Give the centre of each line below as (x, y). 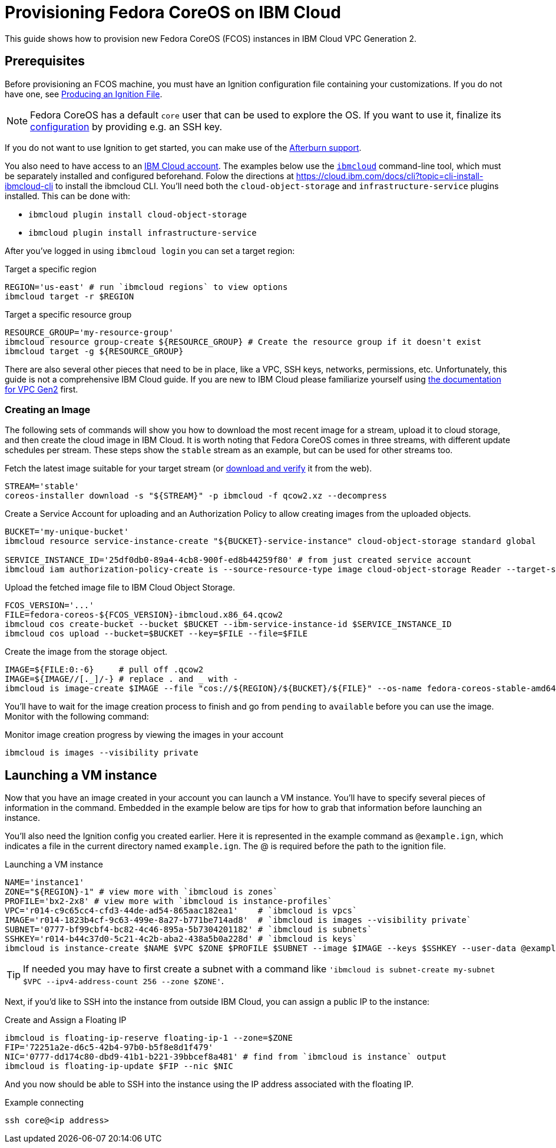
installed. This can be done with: (68, 196)
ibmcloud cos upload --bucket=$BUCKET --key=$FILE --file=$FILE (156, 634)
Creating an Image (48, 409)
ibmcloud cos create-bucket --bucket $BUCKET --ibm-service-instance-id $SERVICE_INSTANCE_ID (228, 624)
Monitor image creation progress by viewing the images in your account (144, 735)
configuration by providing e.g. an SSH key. (126, 126)
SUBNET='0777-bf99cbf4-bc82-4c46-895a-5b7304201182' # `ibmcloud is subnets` (188, 930)
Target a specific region (51, 269)
